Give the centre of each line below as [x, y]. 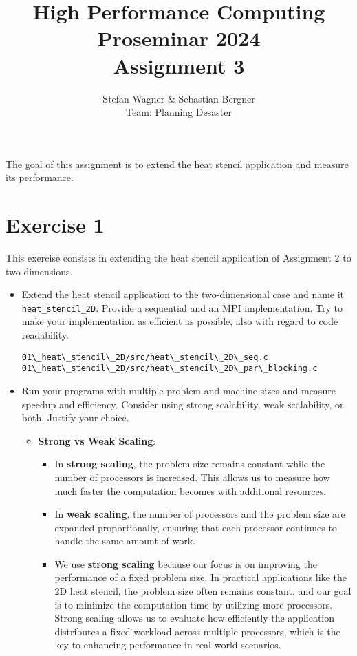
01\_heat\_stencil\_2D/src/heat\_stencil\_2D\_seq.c [145, 357]
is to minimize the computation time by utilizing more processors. [194, 604]
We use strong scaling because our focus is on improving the [186, 563]
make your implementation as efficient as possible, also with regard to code [180, 321]
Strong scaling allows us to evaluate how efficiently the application [195, 618]
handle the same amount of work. [125, 541]
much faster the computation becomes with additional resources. [191, 490]
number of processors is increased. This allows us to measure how [192, 477]
